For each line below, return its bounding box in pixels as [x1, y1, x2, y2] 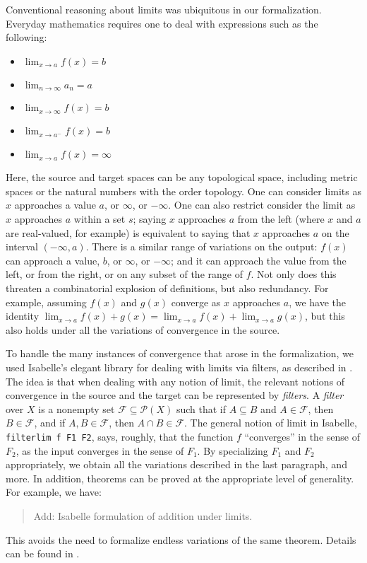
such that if [176, 401, 226, 416]
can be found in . [6, 546, 80, 561]
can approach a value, [6, 253, 100, 267]
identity [6, 308, 40, 323]
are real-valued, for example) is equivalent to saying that [6, 225, 251, 240]
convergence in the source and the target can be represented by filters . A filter [6, 388, 344, 402]
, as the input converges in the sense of [16, 443, 184, 458]
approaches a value [14, 197, 96, 212]
